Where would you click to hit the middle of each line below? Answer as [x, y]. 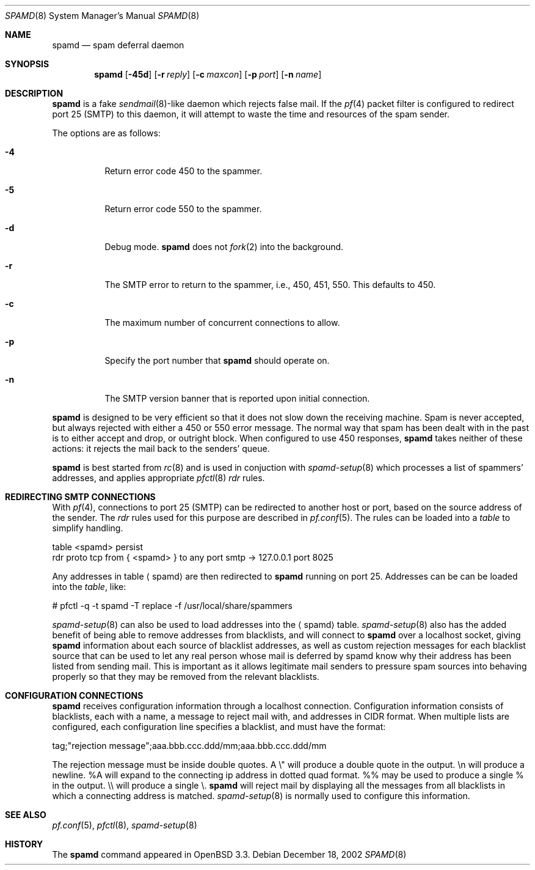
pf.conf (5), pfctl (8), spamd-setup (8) [125, 825]
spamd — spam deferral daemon [118, 45]
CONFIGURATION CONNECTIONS [74, 695]
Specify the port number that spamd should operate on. [217, 360]
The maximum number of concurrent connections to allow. [222, 323]
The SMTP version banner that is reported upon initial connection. [237, 398]
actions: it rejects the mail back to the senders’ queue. [161, 448]
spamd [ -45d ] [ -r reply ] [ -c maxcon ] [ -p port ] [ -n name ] [208, 74]
